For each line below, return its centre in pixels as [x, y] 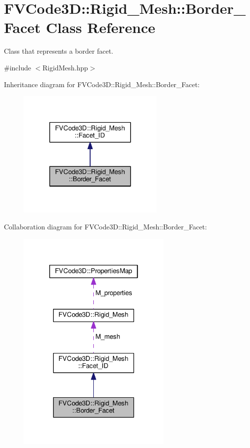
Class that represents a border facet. [59, 51]
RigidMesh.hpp [65, 67]
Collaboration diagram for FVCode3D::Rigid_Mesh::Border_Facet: [106, 227]
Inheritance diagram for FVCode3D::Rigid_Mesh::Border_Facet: [102, 84]
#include [18, 67]
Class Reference [101, 27]
